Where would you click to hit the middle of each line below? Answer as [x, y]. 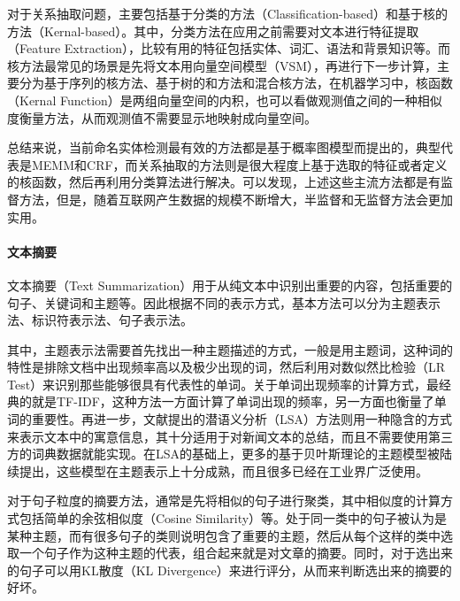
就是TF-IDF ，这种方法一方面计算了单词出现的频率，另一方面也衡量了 [233, 401]
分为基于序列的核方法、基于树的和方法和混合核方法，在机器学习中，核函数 [236, 83]
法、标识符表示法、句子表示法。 [100, 320]
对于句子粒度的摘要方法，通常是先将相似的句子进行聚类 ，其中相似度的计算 [224, 501]
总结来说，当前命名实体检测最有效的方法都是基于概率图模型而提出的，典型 [224, 147]
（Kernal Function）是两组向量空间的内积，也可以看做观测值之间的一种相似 [225, 100]
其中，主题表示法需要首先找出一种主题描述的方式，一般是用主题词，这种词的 [230, 349]
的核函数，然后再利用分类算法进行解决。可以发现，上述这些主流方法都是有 [224, 182]
